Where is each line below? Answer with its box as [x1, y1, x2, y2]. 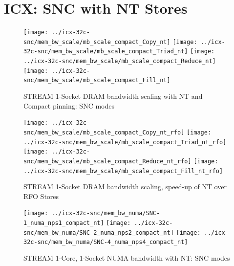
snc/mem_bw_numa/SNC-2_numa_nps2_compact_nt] [23, 229, 174, 236]
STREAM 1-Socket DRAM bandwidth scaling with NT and [23, 91, 203, 101]
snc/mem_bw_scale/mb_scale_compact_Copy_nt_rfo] [23, 129, 185, 136]
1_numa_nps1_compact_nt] [23, 220, 104, 227]
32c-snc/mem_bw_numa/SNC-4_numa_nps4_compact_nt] [23, 239, 188, 246]
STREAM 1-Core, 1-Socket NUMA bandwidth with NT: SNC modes [23, 253, 230, 263]
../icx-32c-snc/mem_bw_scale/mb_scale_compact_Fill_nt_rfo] [23, 167, 223, 175]
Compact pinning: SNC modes [23, 100, 114, 111]
